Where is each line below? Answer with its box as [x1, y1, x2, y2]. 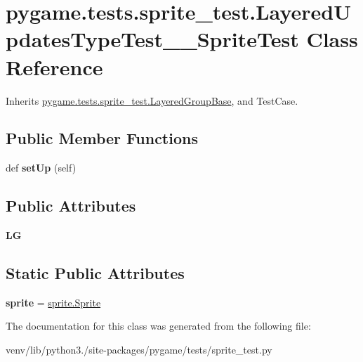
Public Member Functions [6, 127, 198, 149]
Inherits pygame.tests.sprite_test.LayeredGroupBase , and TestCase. [6, 93, 298, 108]
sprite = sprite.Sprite [6, 295, 101, 309]
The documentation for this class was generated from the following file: [6, 318, 311, 333]
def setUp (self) [6, 160, 77, 175]
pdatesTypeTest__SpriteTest [6, 25, 299, 53]
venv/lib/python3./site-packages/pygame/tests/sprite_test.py [6, 342, 272, 357]
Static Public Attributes [6, 262, 185, 284]
